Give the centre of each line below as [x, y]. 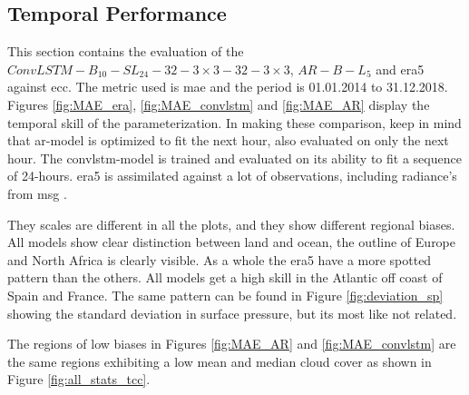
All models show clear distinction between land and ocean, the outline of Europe [232, 242]
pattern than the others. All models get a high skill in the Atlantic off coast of [225, 277]
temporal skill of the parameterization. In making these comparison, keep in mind [234, 122]
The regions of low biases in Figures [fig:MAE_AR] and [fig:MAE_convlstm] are [232, 344]
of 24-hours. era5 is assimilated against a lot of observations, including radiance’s [232, 176]
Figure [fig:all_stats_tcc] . [79, 379]
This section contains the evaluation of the [126, 51]
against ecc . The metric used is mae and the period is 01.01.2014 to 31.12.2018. [228, 87]
